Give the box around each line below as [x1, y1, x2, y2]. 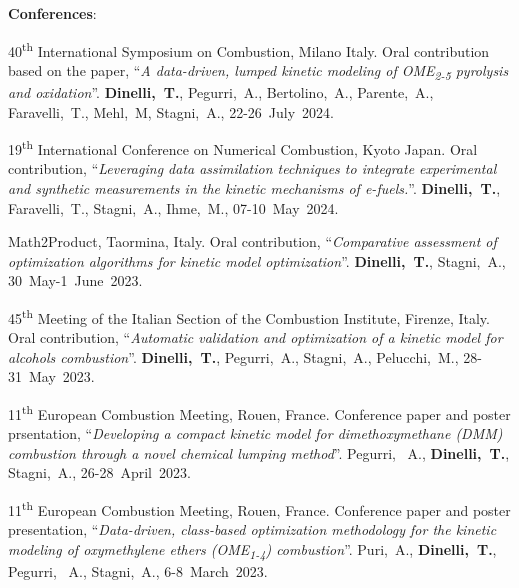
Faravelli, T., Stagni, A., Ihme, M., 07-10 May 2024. [8, 197, 339, 218]
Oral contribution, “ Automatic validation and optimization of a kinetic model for [8, 327, 503, 348]
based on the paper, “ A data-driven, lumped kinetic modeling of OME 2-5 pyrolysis [8, 59, 509, 83]
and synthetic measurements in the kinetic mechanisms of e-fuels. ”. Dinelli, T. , [8, 178, 501, 198]
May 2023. [28, 366, 95, 387]
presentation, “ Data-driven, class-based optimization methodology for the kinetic [8, 519, 497, 540]
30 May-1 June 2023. [8, 270, 143, 291]
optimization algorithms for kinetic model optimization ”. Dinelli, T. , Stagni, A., [8, 250, 506, 271]
